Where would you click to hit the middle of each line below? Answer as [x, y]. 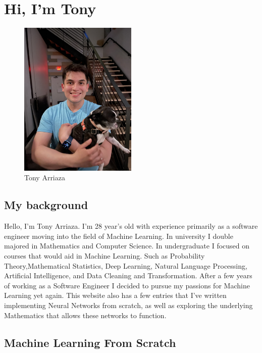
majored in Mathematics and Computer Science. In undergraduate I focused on [127, 246]
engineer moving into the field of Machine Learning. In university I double [119, 236]
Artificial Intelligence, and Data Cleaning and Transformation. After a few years [128, 275]
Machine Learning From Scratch [90, 342]
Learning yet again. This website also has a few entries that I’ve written [115, 295]
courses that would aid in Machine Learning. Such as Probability [104, 255]
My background [46, 205]
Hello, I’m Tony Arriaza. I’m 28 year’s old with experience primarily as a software [131, 226]
